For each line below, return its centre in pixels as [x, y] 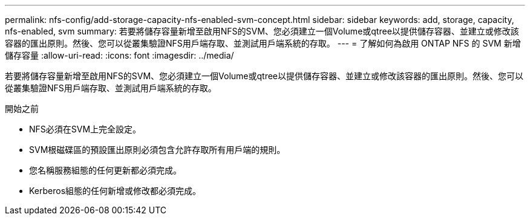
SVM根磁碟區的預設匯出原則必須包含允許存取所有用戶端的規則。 [157, 150]
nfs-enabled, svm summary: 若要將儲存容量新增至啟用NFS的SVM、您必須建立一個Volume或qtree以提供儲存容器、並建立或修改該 [262, 31]
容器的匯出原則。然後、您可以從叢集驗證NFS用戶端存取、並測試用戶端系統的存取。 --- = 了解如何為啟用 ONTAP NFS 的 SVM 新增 [263, 43]
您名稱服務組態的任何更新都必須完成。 [105, 170]
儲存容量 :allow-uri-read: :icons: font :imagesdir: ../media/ [119, 55]
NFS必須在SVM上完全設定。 [85, 129]
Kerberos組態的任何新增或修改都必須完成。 [115, 191]
